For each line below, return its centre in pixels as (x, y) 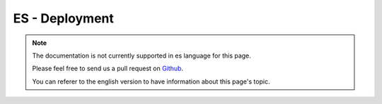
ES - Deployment (64, 18)
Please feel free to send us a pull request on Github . (108, 69)
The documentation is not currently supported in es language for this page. (141, 56)
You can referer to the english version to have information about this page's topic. (151, 82)
